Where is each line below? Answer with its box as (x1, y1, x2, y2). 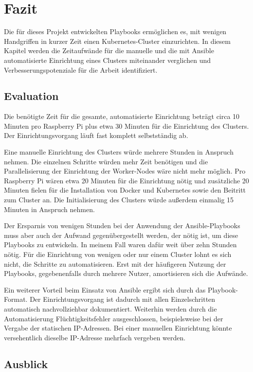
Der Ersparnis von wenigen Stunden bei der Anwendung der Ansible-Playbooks (4, 220, 240, 231)
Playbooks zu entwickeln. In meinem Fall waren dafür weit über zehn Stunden (4, 239, 237, 250)
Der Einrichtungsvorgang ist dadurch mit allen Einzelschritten (30, 294, 216, 304)
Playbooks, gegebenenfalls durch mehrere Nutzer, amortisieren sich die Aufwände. (4, 268, 248, 278)
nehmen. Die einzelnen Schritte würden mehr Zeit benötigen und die (4, 156, 208, 166)
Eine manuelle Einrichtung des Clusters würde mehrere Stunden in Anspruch (4, 147, 234, 157)
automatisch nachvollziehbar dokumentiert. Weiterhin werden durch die (4, 303, 217, 313)
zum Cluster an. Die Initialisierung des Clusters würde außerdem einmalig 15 (4, 195, 234, 205)
